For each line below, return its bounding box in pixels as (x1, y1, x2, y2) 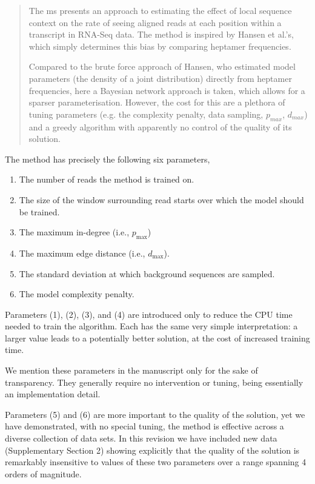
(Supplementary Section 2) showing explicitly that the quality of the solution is (5, 443, 300, 456)
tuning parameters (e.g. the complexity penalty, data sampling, (28, 107, 264, 120)
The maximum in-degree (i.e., (19, 226, 130, 238)
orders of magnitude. (5, 467, 82, 480)
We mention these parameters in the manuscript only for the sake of (5, 364, 258, 377)
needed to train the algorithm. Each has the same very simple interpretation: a (5, 320, 298, 332)
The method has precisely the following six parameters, (5, 152, 210, 165)
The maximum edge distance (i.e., (19, 246, 145, 259)
